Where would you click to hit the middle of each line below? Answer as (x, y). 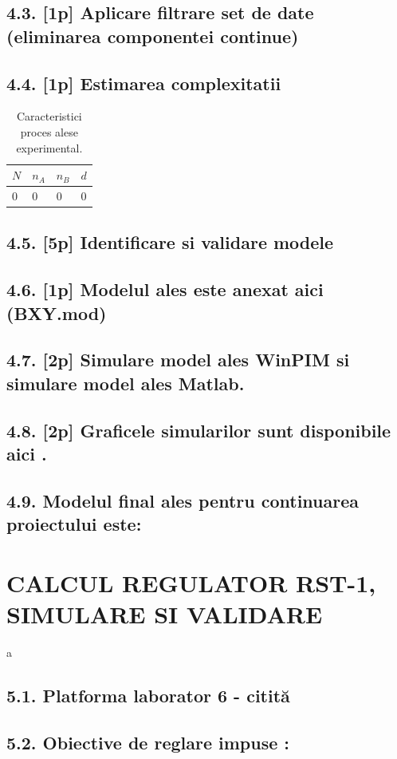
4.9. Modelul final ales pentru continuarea (183, 500)
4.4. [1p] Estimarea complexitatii (144, 83)
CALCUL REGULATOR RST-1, (191, 582)
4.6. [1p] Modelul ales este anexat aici (165, 289)
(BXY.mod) (57, 312)
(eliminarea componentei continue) (153, 36)
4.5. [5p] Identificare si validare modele (170, 242)
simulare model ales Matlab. (126, 383)
